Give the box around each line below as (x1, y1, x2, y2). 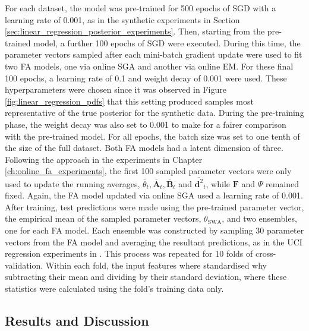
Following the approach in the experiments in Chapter (5, 153, 203, 165)
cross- (255, 247, 276, 260)
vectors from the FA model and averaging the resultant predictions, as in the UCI (5, 235, 302, 248)
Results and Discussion (5, 311, 149, 329)
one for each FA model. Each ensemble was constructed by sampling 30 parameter (5, 224, 304, 236)
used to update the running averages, (5, 177, 140, 190)
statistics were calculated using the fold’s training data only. (5, 282, 224, 294)
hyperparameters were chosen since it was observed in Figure (5, 83, 226, 96)
